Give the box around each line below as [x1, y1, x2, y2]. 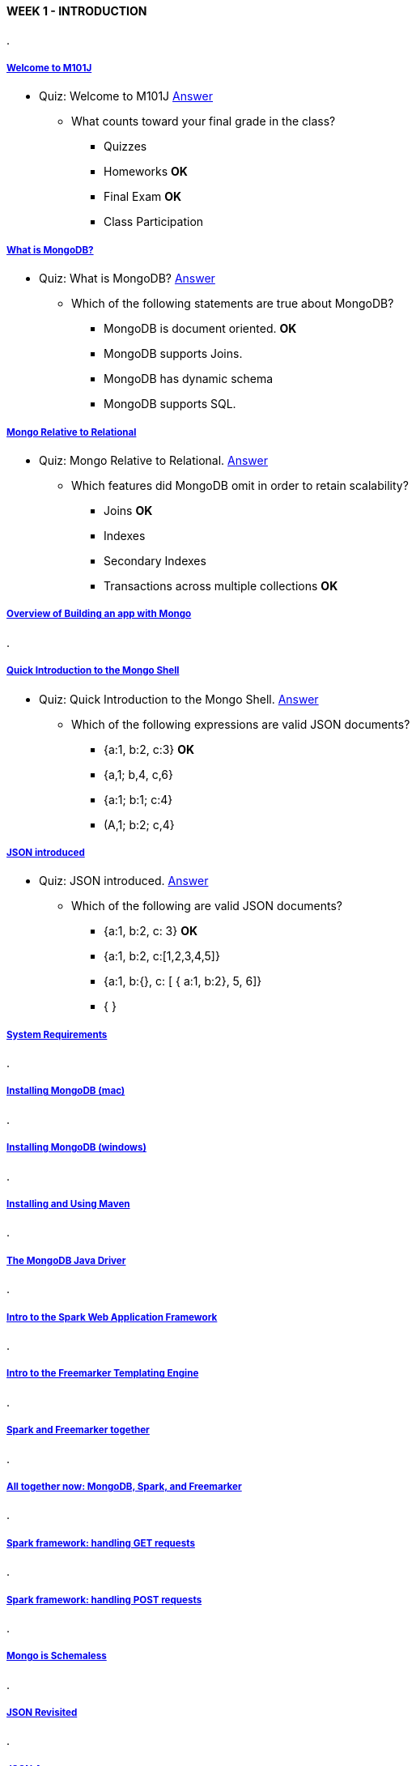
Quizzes [104, 139, 147, 154]
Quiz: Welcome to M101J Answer [39, 89, 214, 104]
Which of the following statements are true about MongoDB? [71, 296, 394, 311]
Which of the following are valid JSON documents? [71, 899, 342, 913]
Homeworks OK [104, 164, 188, 179]
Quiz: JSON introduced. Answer [39, 874, 209, 888]
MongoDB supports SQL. [104, 397, 236, 411]
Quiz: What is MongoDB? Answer [39, 271, 215, 286]
